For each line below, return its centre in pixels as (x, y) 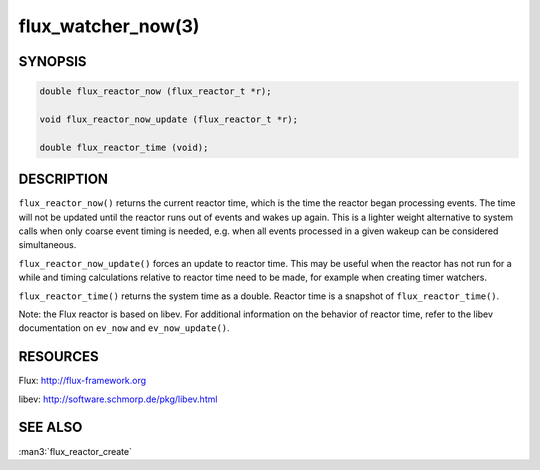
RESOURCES (58, 356)
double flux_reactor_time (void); (124, 147)
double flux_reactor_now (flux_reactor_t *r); (155, 91)
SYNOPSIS (52, 61)
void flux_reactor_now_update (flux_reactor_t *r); (169, 119)
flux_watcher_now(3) (109, 26)
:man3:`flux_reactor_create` (75, 451)
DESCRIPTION (63, 179)
